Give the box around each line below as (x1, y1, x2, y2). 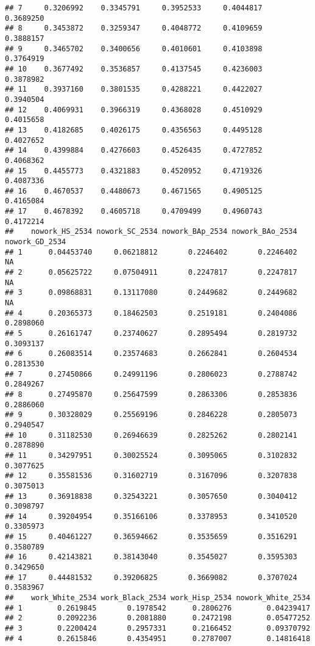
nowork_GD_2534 (5, 238, 66, 247)
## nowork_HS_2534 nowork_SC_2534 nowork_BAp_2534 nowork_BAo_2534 (5, 227, 297, 236)
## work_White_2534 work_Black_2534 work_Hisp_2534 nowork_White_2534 (5, 593, 311, 603)
